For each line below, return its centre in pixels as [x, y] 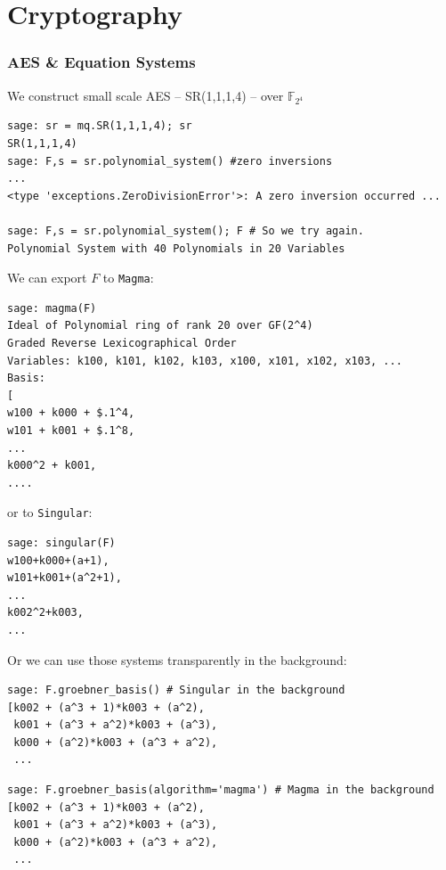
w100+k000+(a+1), [58, 560]
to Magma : [128, 278]
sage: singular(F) [61, 542]
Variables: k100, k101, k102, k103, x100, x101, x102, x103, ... [205, 361]
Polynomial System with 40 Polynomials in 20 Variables [176, 248]
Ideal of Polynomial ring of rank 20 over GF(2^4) [160, 326]
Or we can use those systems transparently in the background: [177, 659]
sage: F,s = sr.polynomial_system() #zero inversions [170, 161]
